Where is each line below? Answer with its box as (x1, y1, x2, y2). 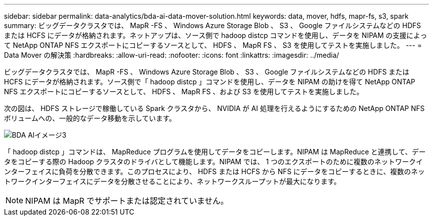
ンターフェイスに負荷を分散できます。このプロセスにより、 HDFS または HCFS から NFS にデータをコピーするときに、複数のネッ (4, 167, 425, 176)
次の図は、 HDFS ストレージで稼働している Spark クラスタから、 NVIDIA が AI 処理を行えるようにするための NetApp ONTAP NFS (4, 104, 425, 112)
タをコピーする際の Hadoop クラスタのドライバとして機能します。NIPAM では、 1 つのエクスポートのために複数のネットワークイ (4, 157, 423, 166)
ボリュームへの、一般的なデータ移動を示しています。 (4, 114, 176, 122)
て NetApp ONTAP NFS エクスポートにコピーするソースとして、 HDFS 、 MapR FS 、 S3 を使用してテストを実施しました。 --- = (4, 41, 422, 49)
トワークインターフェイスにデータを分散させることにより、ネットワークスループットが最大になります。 (4, 177, 341, 185)
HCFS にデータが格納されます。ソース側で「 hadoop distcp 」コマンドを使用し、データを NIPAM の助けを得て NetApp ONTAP (4, 77, 416, 86)
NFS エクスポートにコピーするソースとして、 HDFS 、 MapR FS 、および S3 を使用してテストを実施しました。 (4, 87, 364, 96)
